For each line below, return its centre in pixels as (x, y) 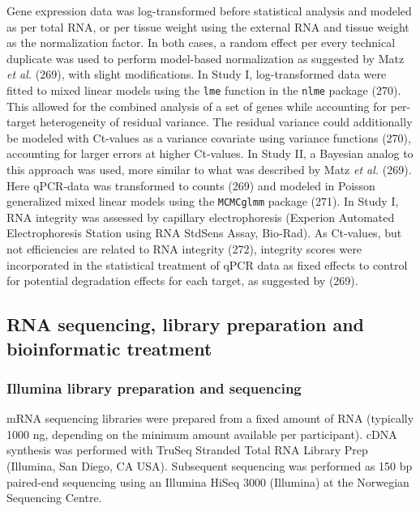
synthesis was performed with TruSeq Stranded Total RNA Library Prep (187, 450)
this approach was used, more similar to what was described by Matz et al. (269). (209, 169)
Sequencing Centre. (54, 498)
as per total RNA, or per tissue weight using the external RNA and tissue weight (208, 26)
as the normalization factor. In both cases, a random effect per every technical (201, 43)
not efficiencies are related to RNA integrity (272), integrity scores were (184, 249)
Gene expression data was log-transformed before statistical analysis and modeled (209, 11)
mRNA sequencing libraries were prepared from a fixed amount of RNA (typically (210, 418)
